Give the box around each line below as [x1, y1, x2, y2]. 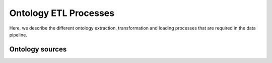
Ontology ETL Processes [9, 7, 115, 18]
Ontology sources [9, 45, 67, 53]
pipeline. [9, 31, 27, 37]
